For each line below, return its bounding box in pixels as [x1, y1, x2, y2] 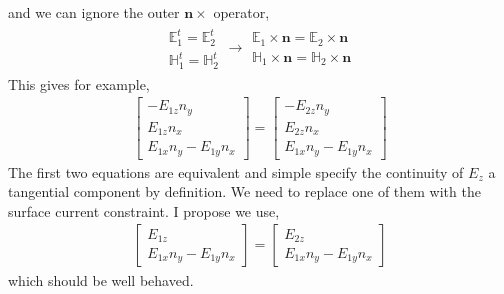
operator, [213, 2, 270, 22]
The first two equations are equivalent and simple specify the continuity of [8, 161, 464, 182]
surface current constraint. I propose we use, [8, 200, 280, 221]
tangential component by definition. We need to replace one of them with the [8, 181, 481, 202]
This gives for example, [8, 73, 150, 94]
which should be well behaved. [8, 269, 194, 290]
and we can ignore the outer [8, 2, 180, 22]
